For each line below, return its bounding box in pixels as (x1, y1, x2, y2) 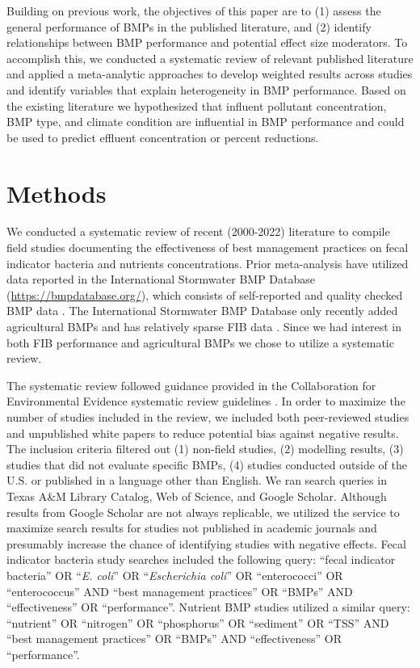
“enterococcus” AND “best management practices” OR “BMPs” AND (6, 582, 353, 599)
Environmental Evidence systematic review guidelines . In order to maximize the (6, 393, 405, 410)
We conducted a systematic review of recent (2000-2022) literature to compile (6, 223, 390, 240)
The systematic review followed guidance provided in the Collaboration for (6, 376, 376, 393)
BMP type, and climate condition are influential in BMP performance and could (6, 113, 405, 130)
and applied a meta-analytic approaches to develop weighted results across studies (6, 65, 413, 82)
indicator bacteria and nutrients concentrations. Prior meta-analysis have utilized (6, 254, 409, 271)
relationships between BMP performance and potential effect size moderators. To (6, 34, 408, 51)
